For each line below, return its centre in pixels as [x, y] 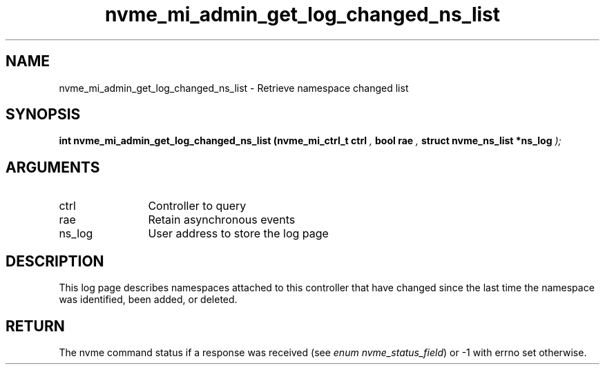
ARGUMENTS [53, 167]
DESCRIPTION [55, 261]
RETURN [35, 326]
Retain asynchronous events [222, 220]
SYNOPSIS [43, 115]
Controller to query [197, 206]
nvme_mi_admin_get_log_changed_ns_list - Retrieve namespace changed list [234, 88]
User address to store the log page [238, 234]
